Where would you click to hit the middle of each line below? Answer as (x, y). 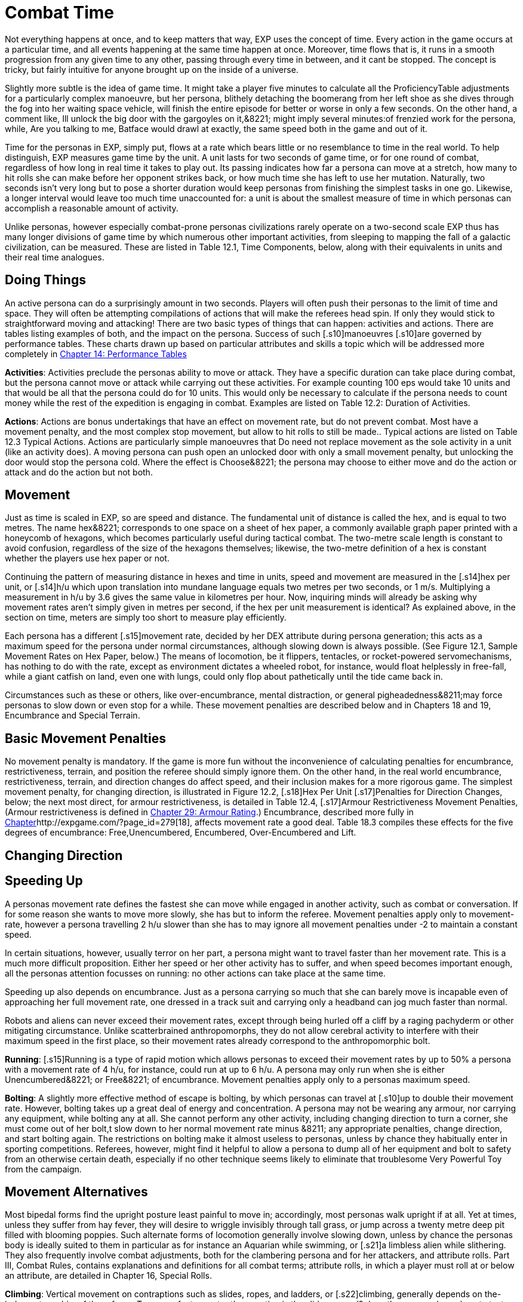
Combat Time (60, 13)
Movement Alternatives (76, 1192)
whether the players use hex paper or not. (87, 558)
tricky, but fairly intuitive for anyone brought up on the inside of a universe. (152, 69)
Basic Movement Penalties (85, 738)
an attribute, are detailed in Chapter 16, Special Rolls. (108, 1276)
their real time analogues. (55, 257)
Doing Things (45, 280)
